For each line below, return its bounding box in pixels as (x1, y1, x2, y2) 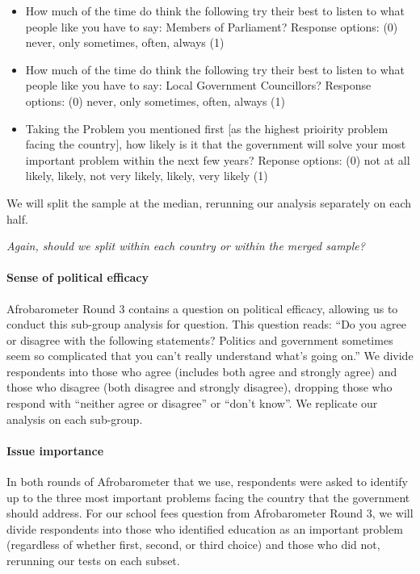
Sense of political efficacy (6, 269, 149, 286)
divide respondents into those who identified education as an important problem (6, 520, 403, 537)
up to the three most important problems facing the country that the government (6, 488, 410, 505)
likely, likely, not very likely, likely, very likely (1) (25, 167, 268, 184)
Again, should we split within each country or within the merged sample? (6, 237, 365, 254)
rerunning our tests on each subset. (6, 552, 180, 569)
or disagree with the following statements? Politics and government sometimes (6, 331, 393, 348)
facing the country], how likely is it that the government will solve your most (25, 136, 406, 153)
